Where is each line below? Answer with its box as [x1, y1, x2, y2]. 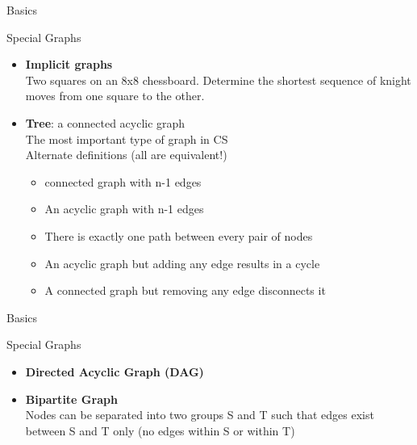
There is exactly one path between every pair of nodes [44, 227, 313, 244]
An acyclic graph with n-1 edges [44, 200, 204, 217]
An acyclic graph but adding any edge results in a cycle [44, 254, 320, 271]
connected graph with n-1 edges [44, 173, 202, 190]
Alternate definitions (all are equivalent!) [25, 146, 227, 163]
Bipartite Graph [25, 390, 118, 407]
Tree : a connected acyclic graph [25, 114, 186, 131]
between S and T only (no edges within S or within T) [25, 422, 295, 439]
